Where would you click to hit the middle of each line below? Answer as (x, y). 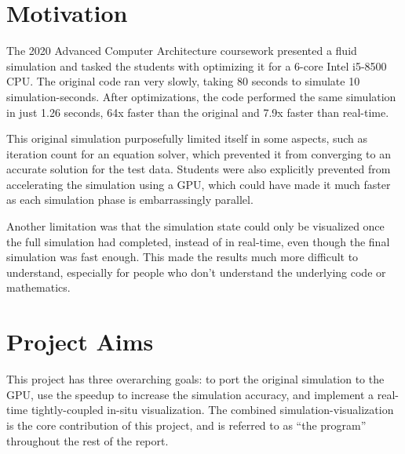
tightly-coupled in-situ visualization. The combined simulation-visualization (212, 410)
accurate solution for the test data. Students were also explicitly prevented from (199, 169)
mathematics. (38, 287)
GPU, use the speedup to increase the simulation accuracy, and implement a (190, 394)
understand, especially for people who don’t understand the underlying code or (196, 272)
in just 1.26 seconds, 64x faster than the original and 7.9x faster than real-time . (198, 112)
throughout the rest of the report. (88, 440)
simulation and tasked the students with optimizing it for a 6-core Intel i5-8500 (197, 65)
